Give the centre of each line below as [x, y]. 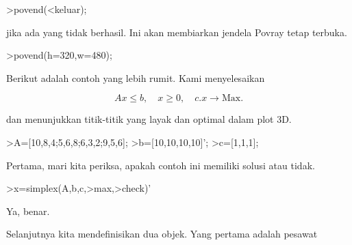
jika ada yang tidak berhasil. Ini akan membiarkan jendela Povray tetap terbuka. [177, 32]
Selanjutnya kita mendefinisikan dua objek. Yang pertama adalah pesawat [162, 234]
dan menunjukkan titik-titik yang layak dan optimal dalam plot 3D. [149, 119]
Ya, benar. [28, 211]
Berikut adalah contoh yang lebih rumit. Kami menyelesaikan [136, 77]
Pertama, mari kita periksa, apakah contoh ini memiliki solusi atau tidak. [161, 165]
